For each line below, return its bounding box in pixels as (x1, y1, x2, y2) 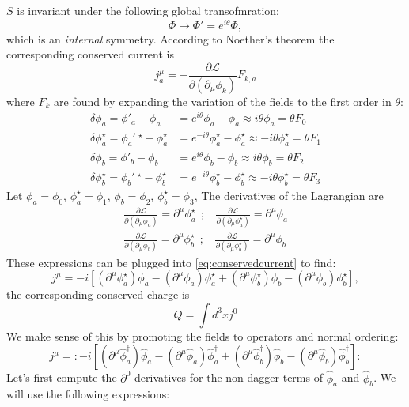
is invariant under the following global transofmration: (17, 2, 279, 18)
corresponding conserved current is (6, 46, 174, 62)
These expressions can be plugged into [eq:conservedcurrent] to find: (6, 254, 336, 270)
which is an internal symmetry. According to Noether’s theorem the (6, 30, 335, 47)
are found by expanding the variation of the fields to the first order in (54, 92, 392, 109)
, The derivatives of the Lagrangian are (194, 187, 384, 203)
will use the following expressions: (6, 386, 170, 402)
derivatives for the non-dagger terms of (134, 369, 323, 386)
